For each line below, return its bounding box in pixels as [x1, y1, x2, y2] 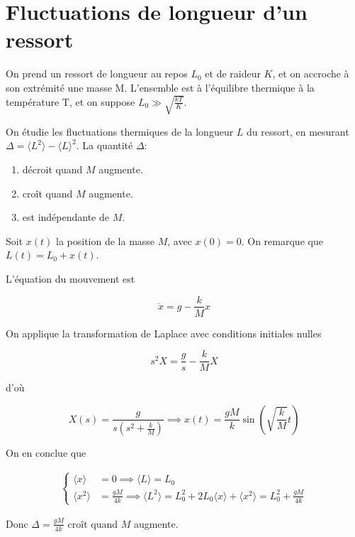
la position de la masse [56, 233, 155, 248]
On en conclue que [6, 445, 86, 460]
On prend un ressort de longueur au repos [6, 66, 188, 81]
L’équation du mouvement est [6, 271, 135, 286]
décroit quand [22, 161, 83, 176]
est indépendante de [22, 210, 109, 224]
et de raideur [205, 66, 261, 81]
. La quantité [76, 138, 133, 153]
